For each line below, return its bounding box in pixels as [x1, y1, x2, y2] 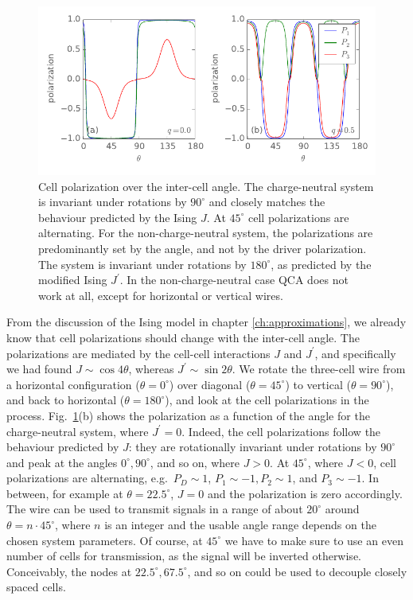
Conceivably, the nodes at [6, 563, 132, 579]
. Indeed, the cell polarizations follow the [181, 423, 381, 439]
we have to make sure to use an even [224, 532, 403, 548]
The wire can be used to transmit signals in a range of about [6, 501, 303, 517]
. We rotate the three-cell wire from [232, 360, 406, 377]
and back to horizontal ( [6, 392, 125, 408]
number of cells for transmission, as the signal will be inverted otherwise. [6, 547, 361, 564]
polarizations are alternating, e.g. [6, 469, 168, 486]
